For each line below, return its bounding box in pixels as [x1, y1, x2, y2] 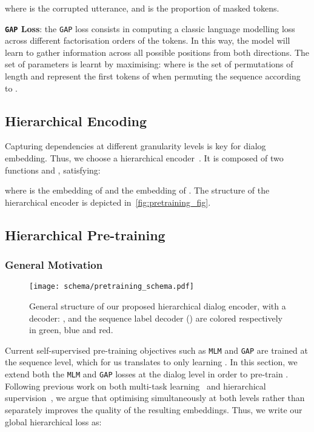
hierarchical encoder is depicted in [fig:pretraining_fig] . [5, 195, 211, 208]
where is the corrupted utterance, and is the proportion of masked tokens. [5, 2, 279, 14]
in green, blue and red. [29, 323, 113, 336]
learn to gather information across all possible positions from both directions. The [5, 46, 310, 58]
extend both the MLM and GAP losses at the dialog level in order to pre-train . [5, 368, 289, 380]
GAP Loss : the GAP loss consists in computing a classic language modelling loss [5, 22, 295, 35]
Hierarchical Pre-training [5, 225, 165, 244]
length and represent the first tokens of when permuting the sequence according [5, 70, 301, 83]
